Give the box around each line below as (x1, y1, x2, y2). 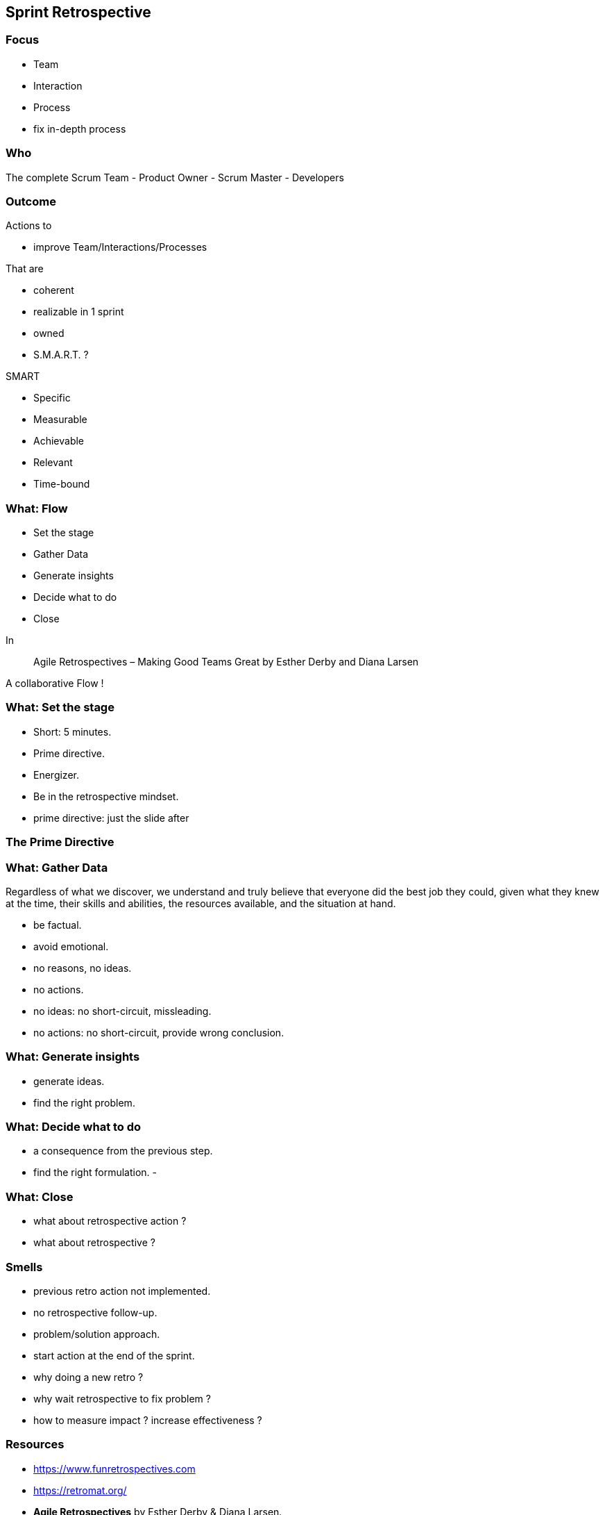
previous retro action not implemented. (33, 1284, 211, 1297)
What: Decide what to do (6, 1120, 142, 1134)
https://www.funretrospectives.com (33, 1462, 196, 1475)
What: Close (6, 1189, 74, 1204)
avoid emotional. (33, 940, 109, 952)
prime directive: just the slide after (33, 811, 189, 824)
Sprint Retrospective (6, 3, 151, 21)
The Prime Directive (6, 835, 114, 850)
